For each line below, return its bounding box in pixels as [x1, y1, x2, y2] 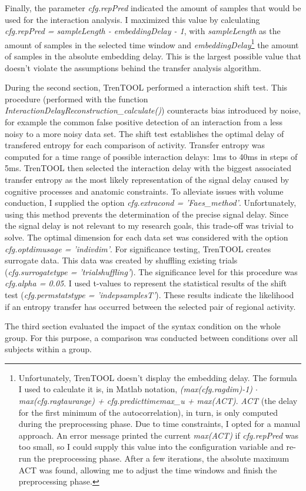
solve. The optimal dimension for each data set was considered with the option [5, 231, 288, 243]
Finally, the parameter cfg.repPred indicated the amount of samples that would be [5, 2, 301, 14]
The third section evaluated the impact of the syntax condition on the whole [5, 320, 281, 332]
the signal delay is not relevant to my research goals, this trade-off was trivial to [5, 219, 294, 232]
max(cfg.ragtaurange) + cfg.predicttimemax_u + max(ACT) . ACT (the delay [18, 395, 298, 407]
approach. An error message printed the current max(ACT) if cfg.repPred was [18, 429, 299, 441]
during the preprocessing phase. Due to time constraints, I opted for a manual [18, 417, 301, 430]
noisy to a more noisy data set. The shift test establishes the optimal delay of [5, 127, 284, 139]
